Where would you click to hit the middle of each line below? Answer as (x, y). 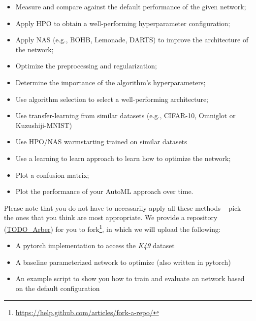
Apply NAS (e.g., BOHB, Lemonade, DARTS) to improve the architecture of (132, 40)
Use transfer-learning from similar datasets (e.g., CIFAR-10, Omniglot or (126, 115)
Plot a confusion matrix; (52, 175)
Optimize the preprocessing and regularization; (86, 66)
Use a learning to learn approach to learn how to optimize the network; (123, 158)
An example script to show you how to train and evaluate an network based (130, 278)
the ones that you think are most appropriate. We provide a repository (111, 217)
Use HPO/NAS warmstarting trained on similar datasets (101, 142)
